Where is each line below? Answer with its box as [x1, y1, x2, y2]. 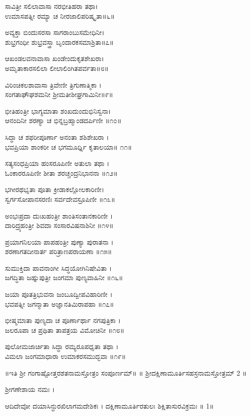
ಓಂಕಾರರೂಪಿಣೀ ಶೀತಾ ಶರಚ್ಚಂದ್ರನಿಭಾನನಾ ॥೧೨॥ [5, 167, 118, 178]
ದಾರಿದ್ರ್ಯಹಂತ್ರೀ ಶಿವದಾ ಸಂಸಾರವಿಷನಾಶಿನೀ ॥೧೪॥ [5, 220, 114, 230]
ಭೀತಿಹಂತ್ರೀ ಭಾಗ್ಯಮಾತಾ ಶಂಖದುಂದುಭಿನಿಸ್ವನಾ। [5, 105, 111, 116]
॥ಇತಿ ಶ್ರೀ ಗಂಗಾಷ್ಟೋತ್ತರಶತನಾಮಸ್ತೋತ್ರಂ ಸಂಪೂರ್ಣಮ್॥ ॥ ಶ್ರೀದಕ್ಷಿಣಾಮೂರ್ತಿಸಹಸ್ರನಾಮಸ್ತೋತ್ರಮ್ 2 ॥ [5, 367, 247, 378]
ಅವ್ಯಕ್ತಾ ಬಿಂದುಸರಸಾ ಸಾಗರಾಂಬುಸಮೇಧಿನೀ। [5, 27, 105, 37]
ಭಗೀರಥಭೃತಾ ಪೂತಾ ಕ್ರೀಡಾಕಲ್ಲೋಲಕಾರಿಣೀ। [5, 184, 104, 194]
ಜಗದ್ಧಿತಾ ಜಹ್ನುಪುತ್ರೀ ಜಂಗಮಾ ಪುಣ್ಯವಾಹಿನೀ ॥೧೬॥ [5, 272, 123, 283]
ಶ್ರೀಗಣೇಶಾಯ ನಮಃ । [5, 384, 55, 394]
